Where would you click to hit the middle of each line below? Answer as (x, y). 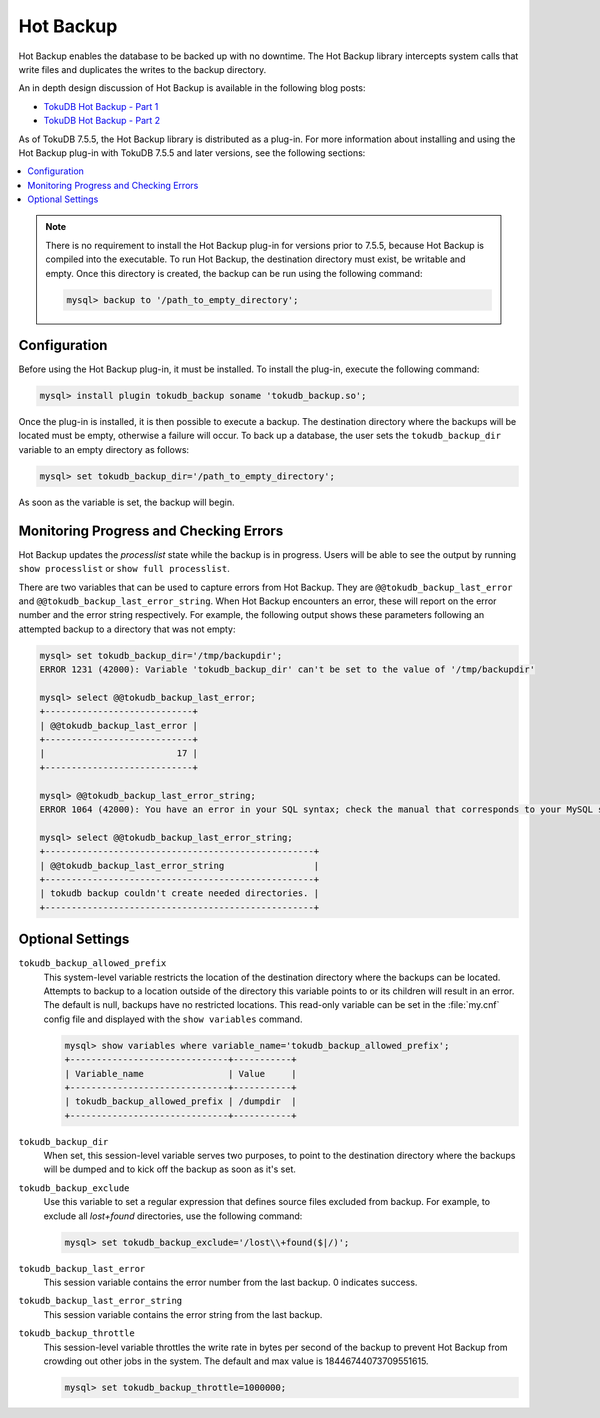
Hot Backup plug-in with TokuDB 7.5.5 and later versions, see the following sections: (192, 152)
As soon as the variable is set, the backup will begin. (126, 502)
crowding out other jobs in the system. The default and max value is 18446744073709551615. (236, 1361)
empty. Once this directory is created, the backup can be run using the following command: (234, 273)
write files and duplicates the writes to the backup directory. (142, 69)
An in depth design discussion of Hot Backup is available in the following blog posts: (192, 88)
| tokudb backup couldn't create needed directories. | (179, 893)
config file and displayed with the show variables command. (173, 1019)
